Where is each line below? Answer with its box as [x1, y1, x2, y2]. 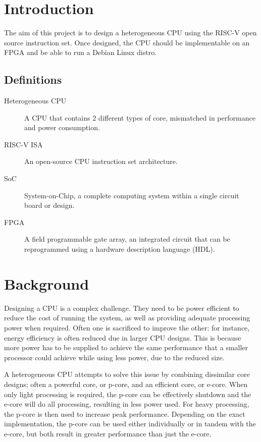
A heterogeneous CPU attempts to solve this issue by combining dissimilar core [4, 369, 250, 379]
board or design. [24, 200, 75, 210]
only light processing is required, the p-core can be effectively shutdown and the [4, 389, 251, 399]
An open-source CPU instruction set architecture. [24, 156, 178, 167]
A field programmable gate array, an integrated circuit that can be [24, 234, 230, 244]
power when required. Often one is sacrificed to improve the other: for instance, [4, 322, 250, 333]
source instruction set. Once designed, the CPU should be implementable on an [4, 37, 250, 47]
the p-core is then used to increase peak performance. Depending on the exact [4, 408, 245, 419]
